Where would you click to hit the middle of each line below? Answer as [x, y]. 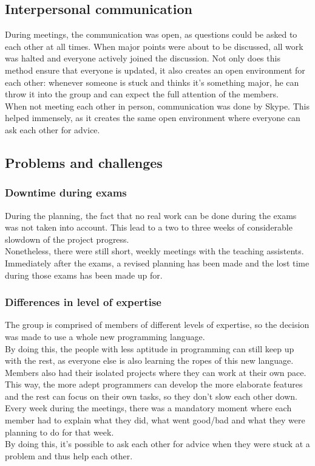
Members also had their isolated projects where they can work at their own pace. [156, 372]
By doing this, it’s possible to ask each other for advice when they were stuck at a [157, 444]
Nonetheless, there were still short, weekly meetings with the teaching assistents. [154, 251]
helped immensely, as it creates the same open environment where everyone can [153, 118]
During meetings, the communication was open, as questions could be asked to [151, 34]
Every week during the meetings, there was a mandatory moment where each [148, 408]
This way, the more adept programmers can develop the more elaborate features [154, 384]
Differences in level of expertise [83, 302]
